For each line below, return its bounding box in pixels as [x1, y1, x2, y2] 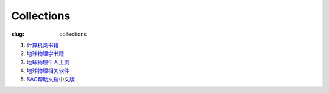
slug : [11, 30, 24, 38]
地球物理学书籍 [26, 50, 64, 57]
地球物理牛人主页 [26, 58, 69, 66]
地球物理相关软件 [26, 67, 69, 74]
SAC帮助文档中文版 [26, 75, 76, 83]
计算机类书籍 [26, 41, 59, 49]
